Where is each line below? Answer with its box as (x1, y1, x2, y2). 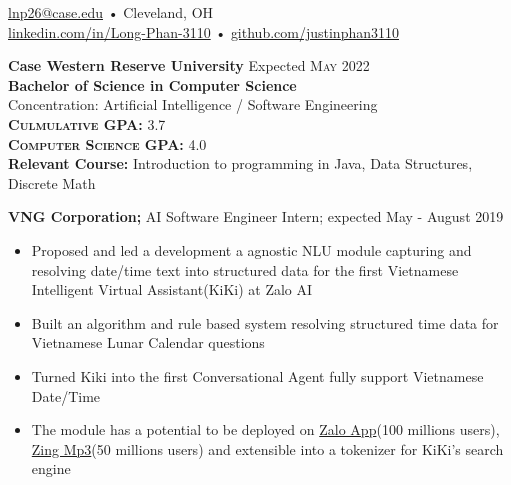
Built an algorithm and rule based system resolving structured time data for (31, 312, 499, 333)
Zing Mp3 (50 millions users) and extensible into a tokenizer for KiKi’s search (31, 438, 504, 459)
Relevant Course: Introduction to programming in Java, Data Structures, (8, 153, 473, 174)
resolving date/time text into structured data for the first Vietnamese (31, 259, 459, 280)
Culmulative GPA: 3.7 (8, 113, 166, 134)
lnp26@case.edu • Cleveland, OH (8, 2, 214, 22)
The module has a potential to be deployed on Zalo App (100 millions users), (31, 419, 500, 440)
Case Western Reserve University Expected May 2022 (8, 55, 370, 76)
